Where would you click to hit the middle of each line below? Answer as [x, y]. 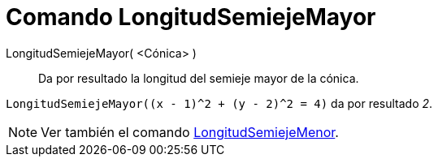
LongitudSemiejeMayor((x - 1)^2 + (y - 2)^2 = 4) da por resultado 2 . [219, 103]
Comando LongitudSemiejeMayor [191, 17]
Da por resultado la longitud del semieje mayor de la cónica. [199, 78]
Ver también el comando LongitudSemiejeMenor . [190, 132]
